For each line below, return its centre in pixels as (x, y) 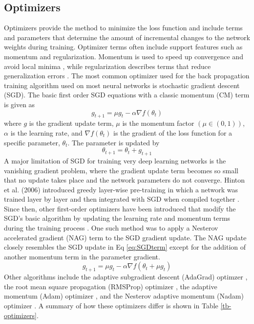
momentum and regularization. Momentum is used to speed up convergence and (124, 56)
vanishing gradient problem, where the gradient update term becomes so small (121, 170)
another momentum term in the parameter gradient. (82, 256)
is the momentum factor (158, 123)
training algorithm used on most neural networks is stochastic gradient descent (122, 85)
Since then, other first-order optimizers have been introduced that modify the (120, 208)
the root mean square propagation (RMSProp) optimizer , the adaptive (111, 286)
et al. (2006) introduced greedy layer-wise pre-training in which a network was (121, 189)
